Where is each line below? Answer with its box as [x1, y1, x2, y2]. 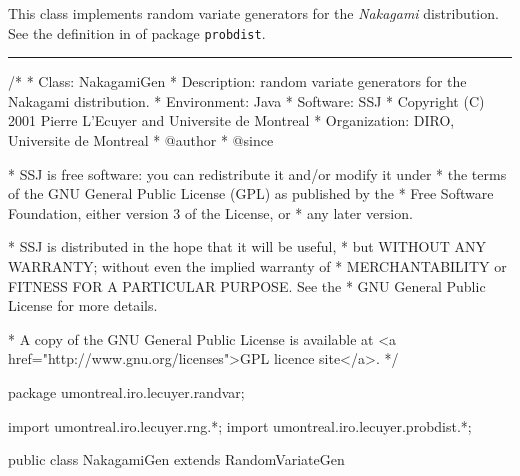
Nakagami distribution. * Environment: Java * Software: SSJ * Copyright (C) [8, 90, 485, 111]
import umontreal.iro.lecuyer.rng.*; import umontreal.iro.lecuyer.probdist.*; [8, 415, 472, 436]
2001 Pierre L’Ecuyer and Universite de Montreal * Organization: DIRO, [8, 110, 455, 131]
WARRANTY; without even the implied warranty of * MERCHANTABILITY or [8, 256, 507, 276]
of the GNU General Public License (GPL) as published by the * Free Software [8, 183, 494, 204]
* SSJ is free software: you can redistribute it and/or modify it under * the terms [8, 163, 507, 184]
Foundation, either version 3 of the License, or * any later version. [8, 202, 413, 223]
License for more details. [8, 295, 158, 316]
